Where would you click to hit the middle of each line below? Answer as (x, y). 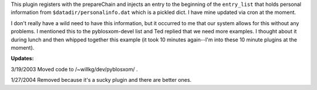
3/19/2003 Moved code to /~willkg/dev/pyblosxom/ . (74, 69)
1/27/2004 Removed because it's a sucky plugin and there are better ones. (101, 80)
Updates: (22, 58)
